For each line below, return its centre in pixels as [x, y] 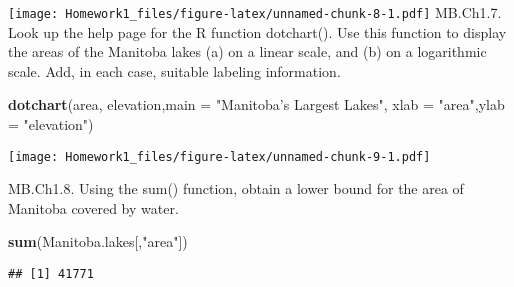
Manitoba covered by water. [93, 207]
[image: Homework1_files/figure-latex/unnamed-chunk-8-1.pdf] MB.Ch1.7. [255, 12]
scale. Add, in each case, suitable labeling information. [174, 70]
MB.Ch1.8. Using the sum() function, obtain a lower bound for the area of [236, 188]
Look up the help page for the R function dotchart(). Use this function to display [257, 31]
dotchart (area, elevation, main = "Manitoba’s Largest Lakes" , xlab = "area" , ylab [256, 104]
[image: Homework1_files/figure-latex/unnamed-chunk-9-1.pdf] [219, 156]
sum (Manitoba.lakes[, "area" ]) [98, 241]
